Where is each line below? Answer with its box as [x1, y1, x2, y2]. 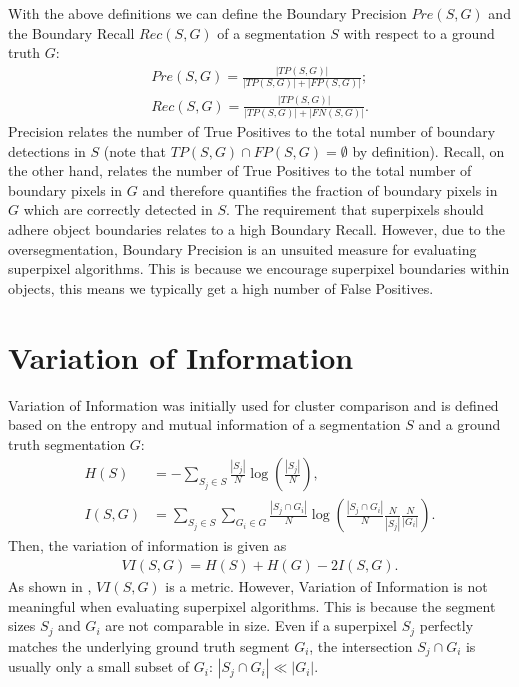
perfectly [419, 615, 474, 636]
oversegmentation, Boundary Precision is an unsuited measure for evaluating [8, 238, 477, 259]
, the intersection [309, 635, 413, 656]
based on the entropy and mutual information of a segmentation [8, 414, 401, 435]
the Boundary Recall [8, 22, 135, 43]
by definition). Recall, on [352, 140, 505, 161]
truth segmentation [8, 433, 126, 454]
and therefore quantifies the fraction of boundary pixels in [142, 179, 498, 200]
